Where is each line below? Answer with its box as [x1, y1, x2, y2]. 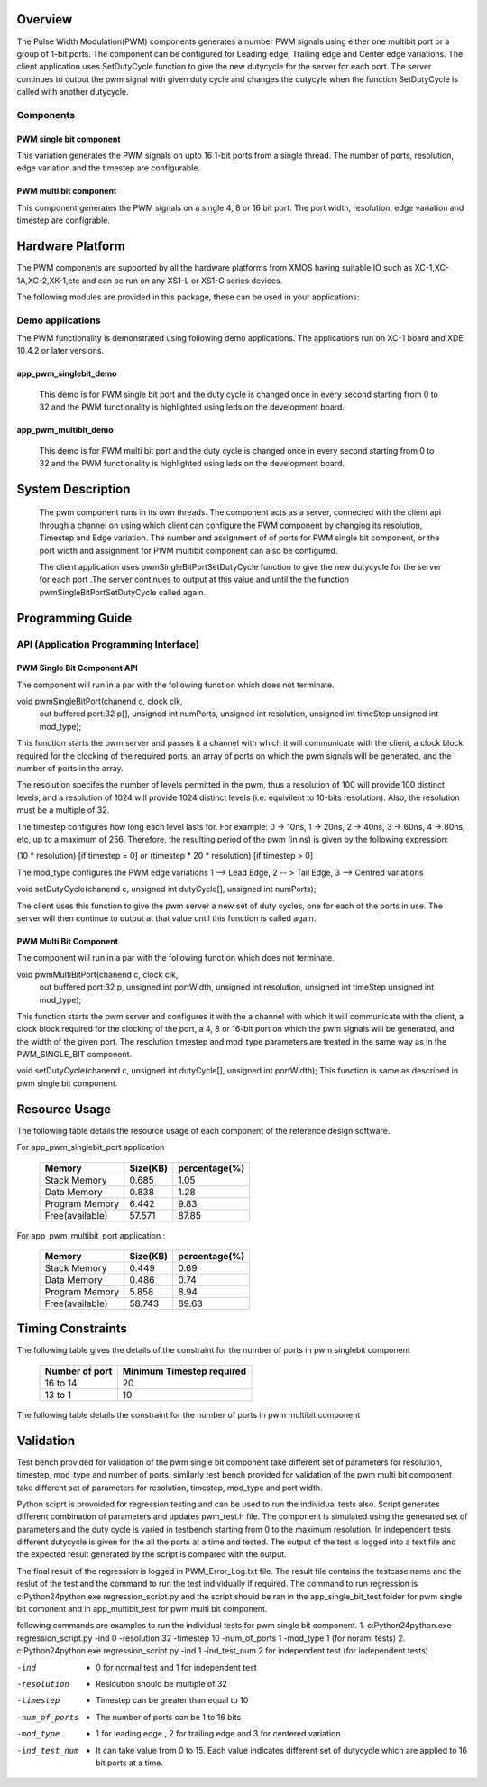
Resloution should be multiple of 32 [96, 1679, 227, 1689]
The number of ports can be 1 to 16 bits [96, 1711, 242, 1722]
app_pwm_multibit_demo [16, 425, 114, 436]
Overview [16, 12, 73, 27]
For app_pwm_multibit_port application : [16, 1230, 166, 1240]
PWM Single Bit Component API [16, 663, 139, 674]
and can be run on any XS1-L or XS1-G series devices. [81, 275, 283, 286]
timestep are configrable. [16, 215, 111, 226]
